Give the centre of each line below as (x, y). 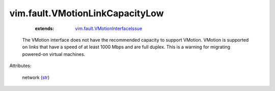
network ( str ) (36, 77)
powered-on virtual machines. (54, 54)
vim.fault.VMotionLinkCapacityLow (87, 13)
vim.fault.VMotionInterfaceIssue (109, 28)
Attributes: (20, 66)
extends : (45, 28)
